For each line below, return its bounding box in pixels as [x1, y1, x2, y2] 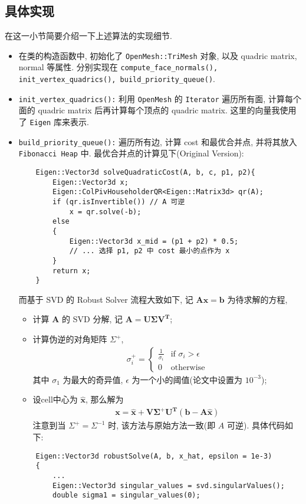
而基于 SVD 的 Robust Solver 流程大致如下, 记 [18, 293, 193, 305]
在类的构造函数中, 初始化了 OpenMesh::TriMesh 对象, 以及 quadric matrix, [18, 49, 297, 61]
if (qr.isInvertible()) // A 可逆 [52, 197, 185, 206]
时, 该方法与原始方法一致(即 [108, 419, 216, 431]
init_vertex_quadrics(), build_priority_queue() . [18, 73, 216, 85]
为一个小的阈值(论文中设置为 [131, 373, 242, 385]
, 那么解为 [85, 393, 124, 405]
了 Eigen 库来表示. [18, 116, 89, 128]
